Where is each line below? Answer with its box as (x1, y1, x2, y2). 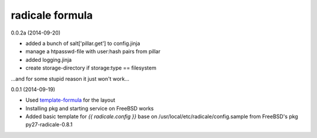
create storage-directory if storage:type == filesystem (25, 64, 157, 71)
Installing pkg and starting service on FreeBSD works (25, 105, 154, 112)
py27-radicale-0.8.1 (25, 121, 73, 128)
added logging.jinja (25, 56, 72, 63)
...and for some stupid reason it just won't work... (11, 75, 130, 82)
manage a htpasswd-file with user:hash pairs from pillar (25, 48, 161, 55)
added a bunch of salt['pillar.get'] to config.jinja (25, 40, 140, 47)
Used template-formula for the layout (25, 96, 116, 103)
